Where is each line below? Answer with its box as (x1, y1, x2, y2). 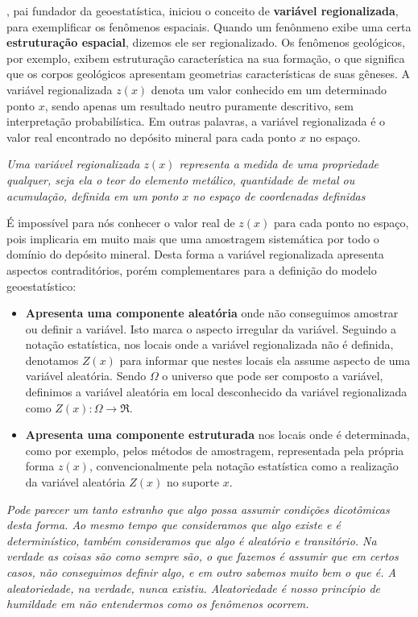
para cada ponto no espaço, (274, 214, 409, 231)
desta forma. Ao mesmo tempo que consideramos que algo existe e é (6, 516, 341, 533)
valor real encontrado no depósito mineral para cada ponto (6, 128, 296, 145)
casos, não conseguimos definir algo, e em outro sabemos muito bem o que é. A (6, 564, 396, 580)
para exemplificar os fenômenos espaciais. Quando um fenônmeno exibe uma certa (6, 18, 412, 35)
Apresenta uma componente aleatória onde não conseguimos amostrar (25, 304, 399, 321)
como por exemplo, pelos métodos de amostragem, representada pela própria (25, 441, 404, 458)
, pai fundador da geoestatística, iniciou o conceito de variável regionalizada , (6, 2, 399, 19)
